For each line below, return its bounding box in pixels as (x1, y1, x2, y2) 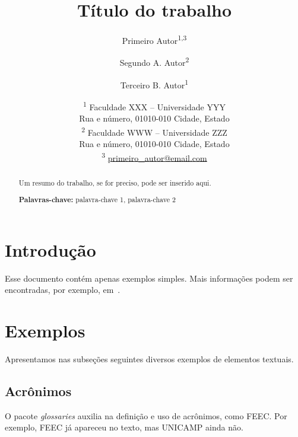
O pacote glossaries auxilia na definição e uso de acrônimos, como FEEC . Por (5, 409, 287, 422)
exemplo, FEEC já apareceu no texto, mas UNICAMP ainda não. (5, 421, 243, 433)
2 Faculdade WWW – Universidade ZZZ (81, 124, 227, 138)
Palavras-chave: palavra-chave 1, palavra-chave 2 (18, 194, 176, 205)
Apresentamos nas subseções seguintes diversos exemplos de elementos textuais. (5, 353, 294, 365)
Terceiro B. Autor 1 (120, 76, 189, 91)
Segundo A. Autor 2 (119, 55, 189, 69)
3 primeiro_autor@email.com (102, 149, 207, 164)
